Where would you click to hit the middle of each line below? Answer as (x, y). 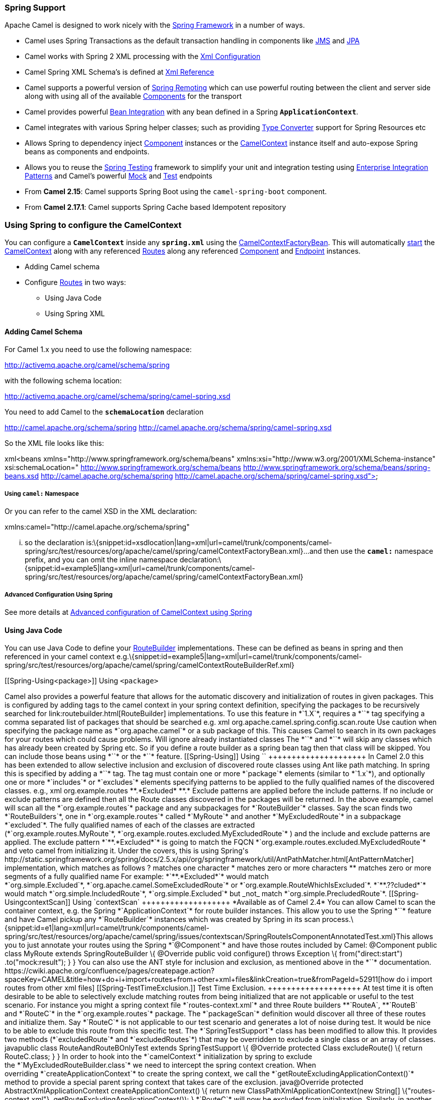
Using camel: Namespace (42, 494)
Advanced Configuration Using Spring (59, 594)
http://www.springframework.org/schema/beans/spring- (337, 468)
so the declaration (55, 543)
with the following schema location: (63, 381)
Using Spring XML (75, 314)
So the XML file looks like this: (54, 443)
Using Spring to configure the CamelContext (93, 225)
